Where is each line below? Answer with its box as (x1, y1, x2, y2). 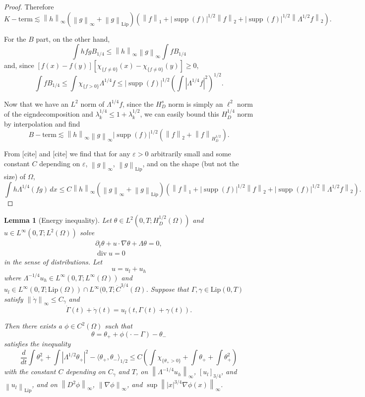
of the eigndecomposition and (4, 109, 93, 119)
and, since (4, 60, 34, 70)
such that (105, 321, 132, 331)
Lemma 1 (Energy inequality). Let (4, 215, 112, 225)
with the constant (4, 366, 56, 377)
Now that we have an (4, 98, 68, 109)
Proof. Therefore (4, 1, 54, 11)
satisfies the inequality (4, 338, 71, 349)
